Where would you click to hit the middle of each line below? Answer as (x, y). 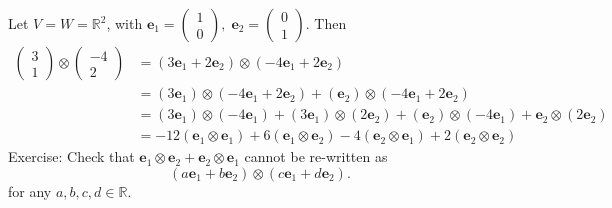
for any (30, 190)
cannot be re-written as (316, 156)
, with (124, 23)
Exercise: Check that (71, 156)
